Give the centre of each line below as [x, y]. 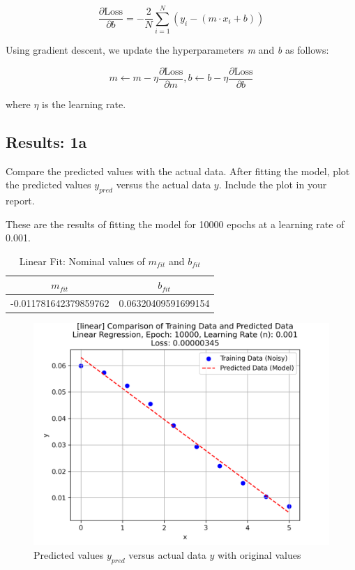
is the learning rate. [84, 104]
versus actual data [167, 554]
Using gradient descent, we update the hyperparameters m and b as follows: [167, 50]
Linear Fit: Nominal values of [82, 261]
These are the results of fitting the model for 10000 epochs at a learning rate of [175, 224]
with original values [259, 554]
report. [20, 200]
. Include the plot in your [273, 185]
